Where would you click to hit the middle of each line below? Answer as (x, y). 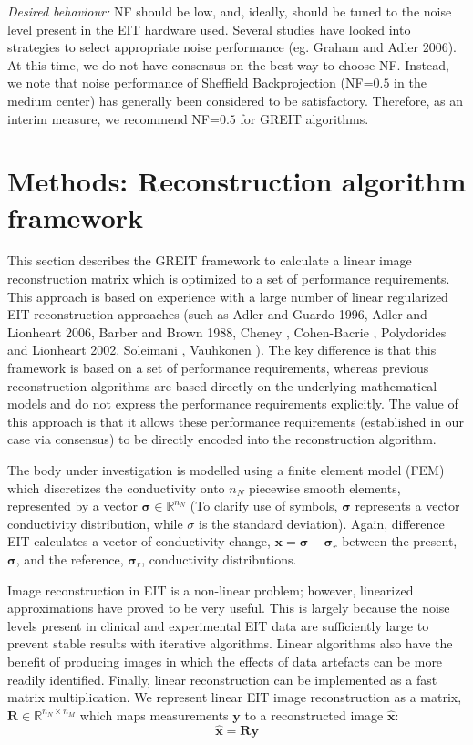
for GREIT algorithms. (304, 118)
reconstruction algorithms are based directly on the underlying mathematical (222, 385)
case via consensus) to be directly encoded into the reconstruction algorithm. (222, 439)
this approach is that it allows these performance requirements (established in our (236, 421)
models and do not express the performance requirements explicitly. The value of (233, 404)
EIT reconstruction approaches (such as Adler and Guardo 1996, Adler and (217, 314)
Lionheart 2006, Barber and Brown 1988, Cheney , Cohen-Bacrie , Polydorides (227, 331)
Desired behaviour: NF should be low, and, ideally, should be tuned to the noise (230, 11)
